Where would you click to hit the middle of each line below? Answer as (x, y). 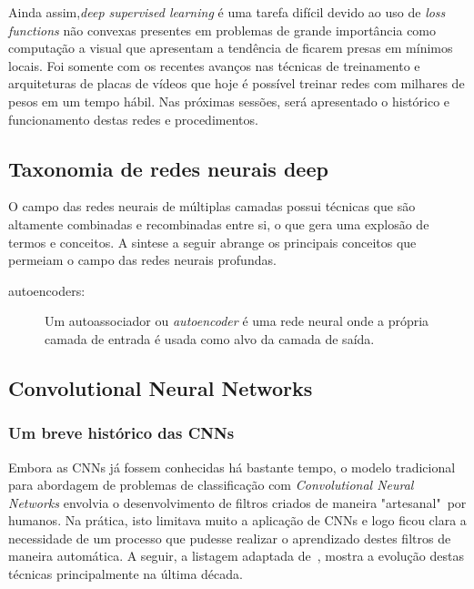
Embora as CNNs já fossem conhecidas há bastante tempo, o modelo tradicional (232, 467)
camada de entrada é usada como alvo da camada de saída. (210, 338)
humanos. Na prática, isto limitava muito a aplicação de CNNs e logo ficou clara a (237, 520)
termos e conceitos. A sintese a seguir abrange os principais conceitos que (212, 242)
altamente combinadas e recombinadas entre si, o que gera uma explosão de (219, 223)
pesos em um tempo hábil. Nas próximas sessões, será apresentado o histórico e (229, 101)
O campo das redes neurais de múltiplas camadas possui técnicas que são (212, 206)
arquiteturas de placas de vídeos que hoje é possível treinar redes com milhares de (237, 83)
